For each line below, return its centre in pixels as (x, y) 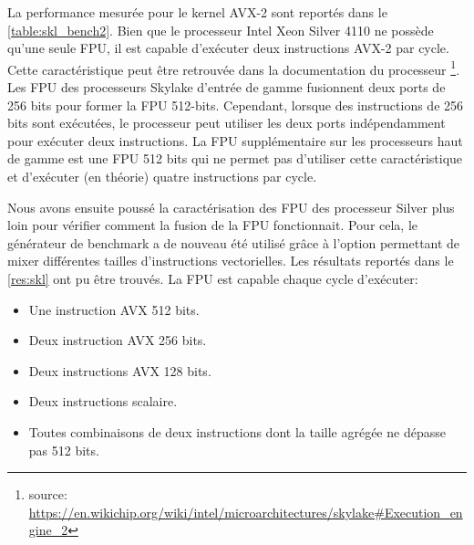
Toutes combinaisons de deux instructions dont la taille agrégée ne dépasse (237, 431)
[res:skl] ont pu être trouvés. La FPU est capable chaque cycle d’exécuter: (213, 278)
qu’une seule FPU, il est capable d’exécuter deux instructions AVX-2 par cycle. (228, 48)
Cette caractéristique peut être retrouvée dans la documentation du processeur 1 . (234, 68)
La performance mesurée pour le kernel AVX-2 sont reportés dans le (197, 12)
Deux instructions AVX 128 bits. (120, 370)
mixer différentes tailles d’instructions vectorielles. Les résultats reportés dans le (231, 261)
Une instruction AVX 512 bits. (114, 309)
